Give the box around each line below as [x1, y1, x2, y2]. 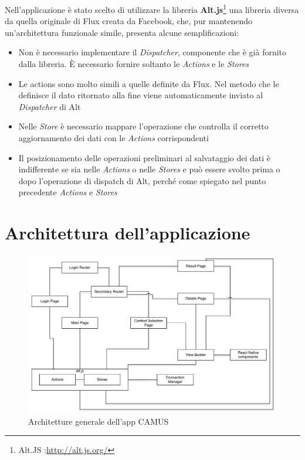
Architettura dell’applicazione [5, 221, 250, 245]
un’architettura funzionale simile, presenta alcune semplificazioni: [5, 26, 239, 38]
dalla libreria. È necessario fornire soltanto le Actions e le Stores [18, 58, 249, 70]
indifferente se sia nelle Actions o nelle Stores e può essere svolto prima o [18, 163, 280, 175]
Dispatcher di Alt [18, 100, 81, 112]
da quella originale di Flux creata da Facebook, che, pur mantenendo [5, 15, 253, 27]
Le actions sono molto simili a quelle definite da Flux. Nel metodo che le [18, 77, 279, 89]
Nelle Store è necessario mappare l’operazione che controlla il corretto [18, 120, 269, 132]
